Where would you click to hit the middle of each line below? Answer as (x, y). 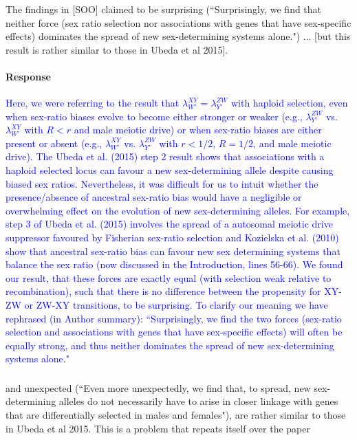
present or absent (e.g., (54, 143)
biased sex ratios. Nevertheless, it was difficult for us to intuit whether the (162, 183)
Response (28, 76)
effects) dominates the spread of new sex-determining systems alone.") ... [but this (178, 36)
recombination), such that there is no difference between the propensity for (163, 291)
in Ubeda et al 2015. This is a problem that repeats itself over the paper (158, 428)
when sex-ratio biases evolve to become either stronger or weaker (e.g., (154, 116)
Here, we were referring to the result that (93, 103)
